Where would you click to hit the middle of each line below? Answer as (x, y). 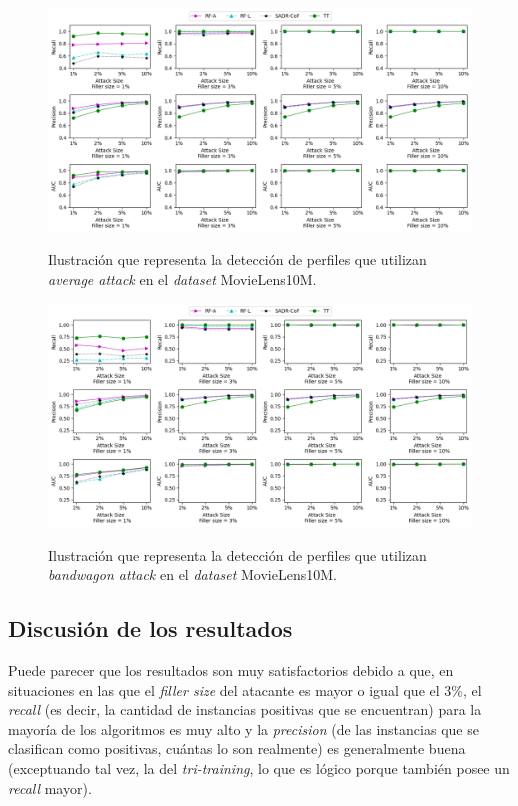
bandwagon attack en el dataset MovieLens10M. (192, 574)
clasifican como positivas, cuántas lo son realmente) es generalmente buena (237, 748)
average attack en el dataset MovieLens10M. (182, 278)
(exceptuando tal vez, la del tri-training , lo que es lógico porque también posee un (259, 767)
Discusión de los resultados (150, 628)
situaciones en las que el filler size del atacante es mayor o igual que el (224, 689)
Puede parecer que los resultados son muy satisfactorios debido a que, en (231, 669)
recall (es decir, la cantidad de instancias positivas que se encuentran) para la (245, 709)
